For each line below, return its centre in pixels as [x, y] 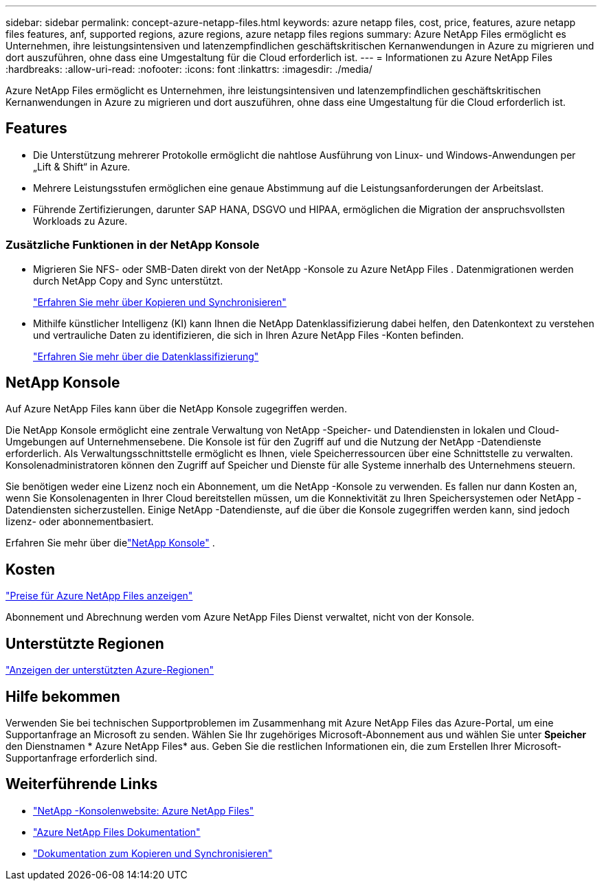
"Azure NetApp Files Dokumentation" [117, 832]
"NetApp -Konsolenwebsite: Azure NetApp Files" [144, 810]
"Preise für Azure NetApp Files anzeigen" [99, 596]
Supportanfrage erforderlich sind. [81, 757]
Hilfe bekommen [63, 696]
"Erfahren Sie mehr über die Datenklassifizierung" [146, 356]
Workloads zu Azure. [80, 221]
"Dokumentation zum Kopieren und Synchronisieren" [153, 853]
